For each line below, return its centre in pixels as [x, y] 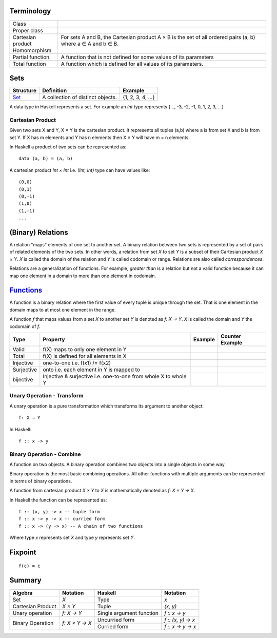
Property [54, 340]
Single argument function [128, 613]
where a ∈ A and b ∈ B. [90, 44]
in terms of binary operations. [41, 481]
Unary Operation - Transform [47, 396]
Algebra [23, 593]
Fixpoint [23, 553]
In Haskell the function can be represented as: [58, 500]
